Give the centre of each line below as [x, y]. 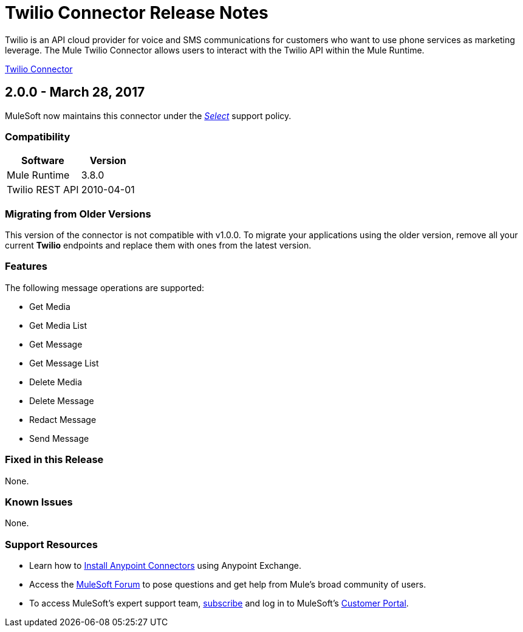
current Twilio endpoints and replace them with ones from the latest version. [158, 246]
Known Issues [39, 502]
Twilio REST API [43, 190]
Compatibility [38, 136]
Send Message [59, 438]
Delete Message [62, 400]
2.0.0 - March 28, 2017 [75, 92]
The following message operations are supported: [105, 287]
